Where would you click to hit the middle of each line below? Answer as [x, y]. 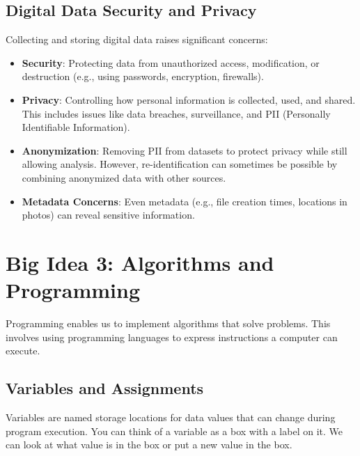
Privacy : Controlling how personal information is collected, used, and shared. [189, 99]
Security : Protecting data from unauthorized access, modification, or [171, 62]
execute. [23, 351]
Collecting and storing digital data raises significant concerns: [137, 39]
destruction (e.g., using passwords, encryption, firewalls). [143, 76]
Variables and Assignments [105, 388]
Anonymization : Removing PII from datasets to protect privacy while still [185, 150]
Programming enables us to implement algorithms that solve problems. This [168, 323]
